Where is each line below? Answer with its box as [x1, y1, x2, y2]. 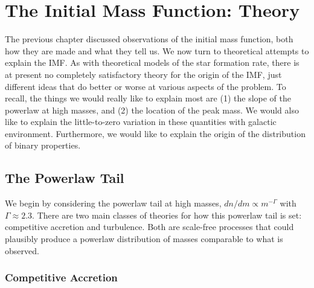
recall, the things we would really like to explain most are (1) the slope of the [5, 92, 291, 104]
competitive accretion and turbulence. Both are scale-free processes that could [5, 220, 294, 233]
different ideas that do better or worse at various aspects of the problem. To [5, 80, 286, 92]
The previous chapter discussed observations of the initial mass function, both [5, 33, 293, 45]
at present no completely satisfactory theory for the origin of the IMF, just [5, 68, 282, 80]
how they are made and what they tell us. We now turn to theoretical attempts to [5, 44, 309, 57]
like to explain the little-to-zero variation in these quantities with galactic [5, 115, 277, 128]
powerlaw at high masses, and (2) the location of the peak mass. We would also [5, 103, 299, 116]
